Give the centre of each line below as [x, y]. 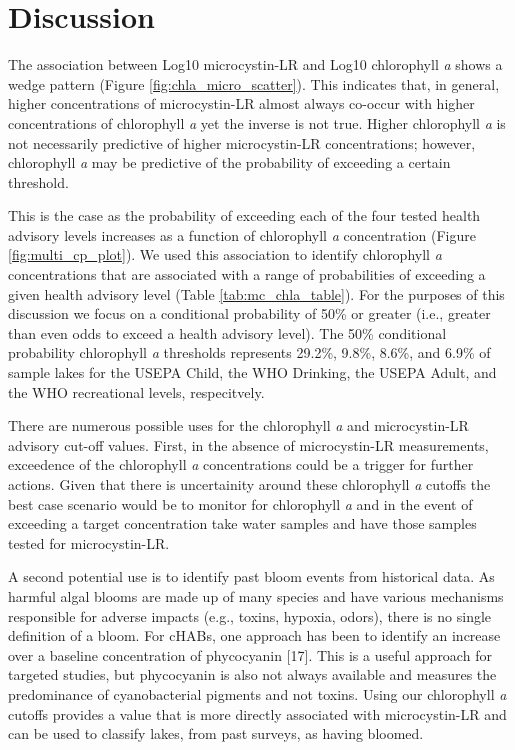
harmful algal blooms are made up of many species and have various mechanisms [256, 595]
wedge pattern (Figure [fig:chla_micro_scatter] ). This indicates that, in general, [254, 83]
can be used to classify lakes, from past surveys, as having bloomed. [216, 733]
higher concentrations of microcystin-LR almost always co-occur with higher [241, 103]
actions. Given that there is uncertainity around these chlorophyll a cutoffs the [249, 484]
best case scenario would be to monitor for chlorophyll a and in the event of [240, 503]
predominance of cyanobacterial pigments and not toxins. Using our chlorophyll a [257, 693]
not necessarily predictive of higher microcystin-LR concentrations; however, [242, 142]
